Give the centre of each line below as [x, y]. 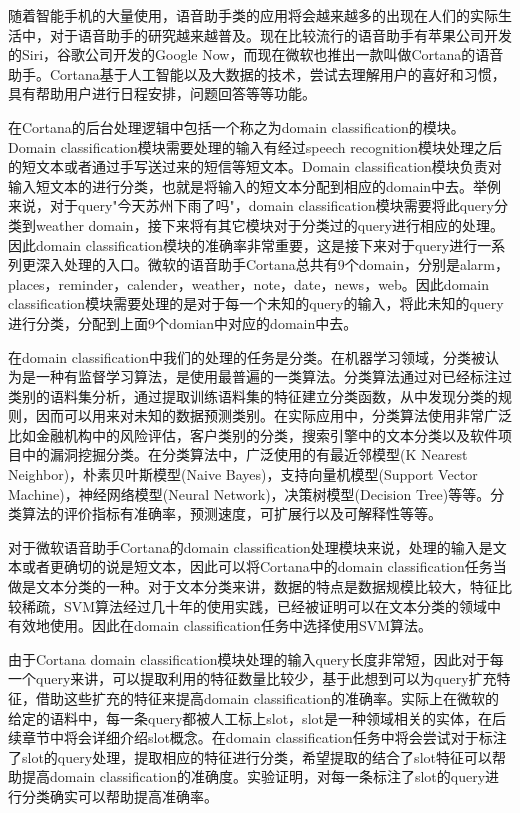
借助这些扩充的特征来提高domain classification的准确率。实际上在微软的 [267, 698]
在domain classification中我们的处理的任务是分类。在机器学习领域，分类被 [246, 356]
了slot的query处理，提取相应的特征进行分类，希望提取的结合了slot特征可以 [250, 756]
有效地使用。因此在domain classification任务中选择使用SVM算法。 [220, 625]
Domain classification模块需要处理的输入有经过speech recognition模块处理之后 [255, 146]
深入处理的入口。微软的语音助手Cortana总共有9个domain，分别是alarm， [272, 264]
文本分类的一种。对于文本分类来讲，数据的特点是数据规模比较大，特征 [266, 586]
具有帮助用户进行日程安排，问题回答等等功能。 [162, 93]
